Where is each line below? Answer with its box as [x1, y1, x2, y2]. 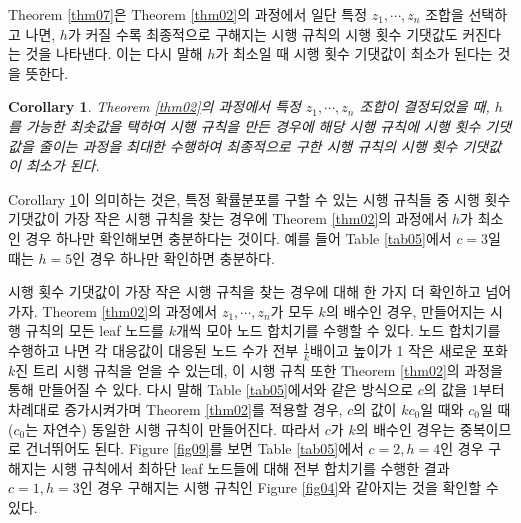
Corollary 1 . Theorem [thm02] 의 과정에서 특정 [8, 96, 301, 117]
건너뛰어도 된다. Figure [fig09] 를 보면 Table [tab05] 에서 [25, 438, 364, 459]
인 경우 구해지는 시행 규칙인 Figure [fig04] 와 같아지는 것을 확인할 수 [79, 477, 499, 498]
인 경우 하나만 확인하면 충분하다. [72, 247, 276, 268]
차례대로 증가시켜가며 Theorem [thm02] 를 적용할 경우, [8, 398, 343, 419]
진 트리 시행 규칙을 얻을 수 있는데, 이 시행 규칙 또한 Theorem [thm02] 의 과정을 [15, 359, 503, 380]
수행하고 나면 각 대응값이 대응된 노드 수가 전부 [8, 339, 299, 360]
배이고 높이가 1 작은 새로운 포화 [310, 339, 508, 360]
